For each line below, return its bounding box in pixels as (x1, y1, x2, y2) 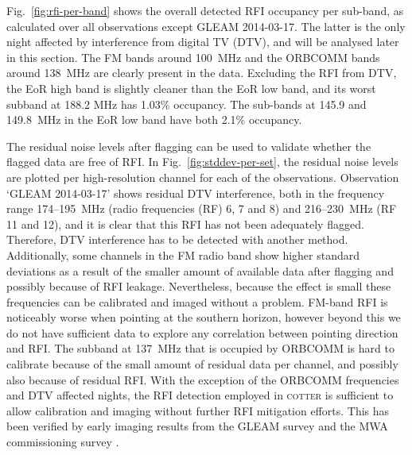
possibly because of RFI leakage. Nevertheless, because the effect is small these (6, 278, 391, 295)
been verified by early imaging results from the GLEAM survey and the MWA (6, 418, 388, 434)
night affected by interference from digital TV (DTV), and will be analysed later (6, 33, 399, 50)
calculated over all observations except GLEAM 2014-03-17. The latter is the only (6, 17, 406, 34)
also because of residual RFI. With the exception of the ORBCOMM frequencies (6, 371, 399, 388)
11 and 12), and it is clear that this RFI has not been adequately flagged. (6, 215, 364, 232)
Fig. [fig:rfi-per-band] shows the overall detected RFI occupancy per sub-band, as (6, 2, 404, 18)
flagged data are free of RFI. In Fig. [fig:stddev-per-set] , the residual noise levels (6, 153, 398, 170)
